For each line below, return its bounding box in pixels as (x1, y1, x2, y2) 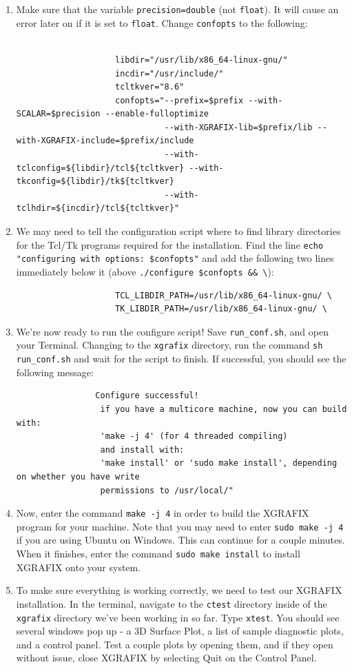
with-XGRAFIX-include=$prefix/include (16, 136, 194, 146)
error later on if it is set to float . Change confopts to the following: (16, 15, 308, 30)
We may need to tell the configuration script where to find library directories (16, 224, 341, 238)
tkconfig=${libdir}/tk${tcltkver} (16, 176, 174, 187)
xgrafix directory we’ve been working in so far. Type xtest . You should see (16, 610, 340, 624)
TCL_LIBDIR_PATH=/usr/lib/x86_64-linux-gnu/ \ (114, 290, 332, 300)
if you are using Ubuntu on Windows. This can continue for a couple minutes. (16, 533, 345, 547)
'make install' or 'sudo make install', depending (100, 458, 338, 469)
